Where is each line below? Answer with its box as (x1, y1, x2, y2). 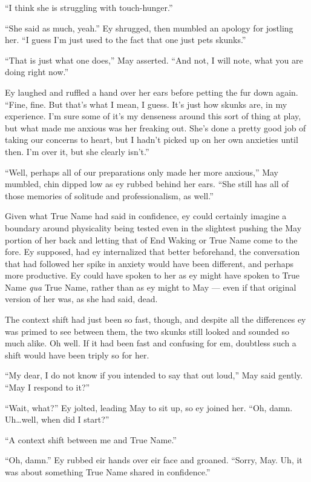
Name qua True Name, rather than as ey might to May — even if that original (5, 280, 296, 293)
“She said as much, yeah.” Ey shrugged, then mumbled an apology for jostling (5, 21, 293, 34)
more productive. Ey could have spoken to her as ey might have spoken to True (5, 269, 300, 282)
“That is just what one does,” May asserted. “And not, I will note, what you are (5, 53, 303, 66)
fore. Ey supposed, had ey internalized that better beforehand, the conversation (5, 245, 300, 258)
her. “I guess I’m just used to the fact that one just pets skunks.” (5, 33, 246, 46)
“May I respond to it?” (5, 381, 90, 394)
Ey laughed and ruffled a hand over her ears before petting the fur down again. (5, 85, 298, 98)
